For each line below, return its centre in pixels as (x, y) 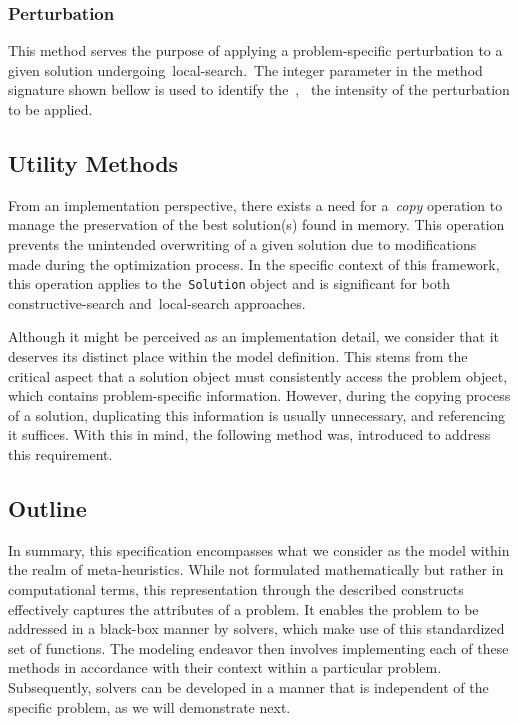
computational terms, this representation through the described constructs (236, 588)
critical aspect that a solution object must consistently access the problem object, (258, 375)
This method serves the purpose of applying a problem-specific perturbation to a (255, 50)
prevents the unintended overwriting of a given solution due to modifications (242, 243)
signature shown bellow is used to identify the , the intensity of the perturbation (259, 89)
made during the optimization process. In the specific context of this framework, (254, 263)
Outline (47, 507)
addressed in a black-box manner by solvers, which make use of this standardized (256, 628)
